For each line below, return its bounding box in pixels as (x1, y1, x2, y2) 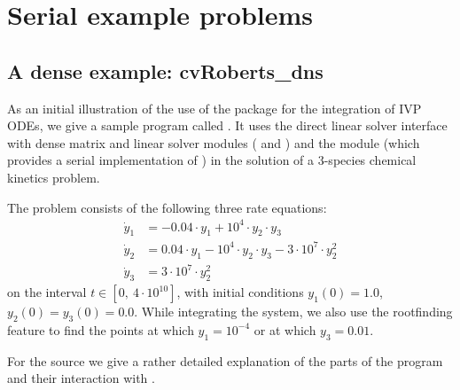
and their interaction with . (7, 369, 155, 387)
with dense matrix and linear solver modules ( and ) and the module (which (7, 133, 420, 152)
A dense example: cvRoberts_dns (7, 57, 324, 84)
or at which (253, 320, 316, 339)
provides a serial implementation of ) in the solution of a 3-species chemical (7, 151, 417, 169)
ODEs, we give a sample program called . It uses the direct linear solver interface (7, 116, 448, 135)
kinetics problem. (7, 168, 100, 186)
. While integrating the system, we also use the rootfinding (134, 302, 453, 321)
